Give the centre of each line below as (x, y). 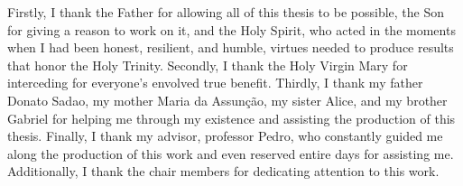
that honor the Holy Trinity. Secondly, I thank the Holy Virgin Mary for (208, 65)
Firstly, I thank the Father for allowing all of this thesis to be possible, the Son (226, 12)
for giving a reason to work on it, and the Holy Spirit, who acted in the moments (231, 29)
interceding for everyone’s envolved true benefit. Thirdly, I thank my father (215, 83)
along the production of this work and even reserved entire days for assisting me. (231, 153)
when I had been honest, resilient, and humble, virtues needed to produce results (231, 47)
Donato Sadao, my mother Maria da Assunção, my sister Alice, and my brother (227, 100)
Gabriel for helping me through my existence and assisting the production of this (231, 118)
